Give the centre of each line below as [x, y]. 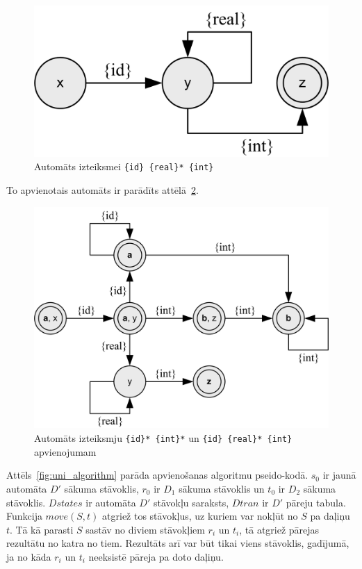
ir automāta [111, 502]
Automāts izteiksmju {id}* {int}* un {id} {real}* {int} [163, 438]
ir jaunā [339, 475]
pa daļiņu [330, 516]
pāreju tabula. [316, 502]
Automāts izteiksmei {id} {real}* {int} [124, 166]
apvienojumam [65, 451]
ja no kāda [29, 556]
